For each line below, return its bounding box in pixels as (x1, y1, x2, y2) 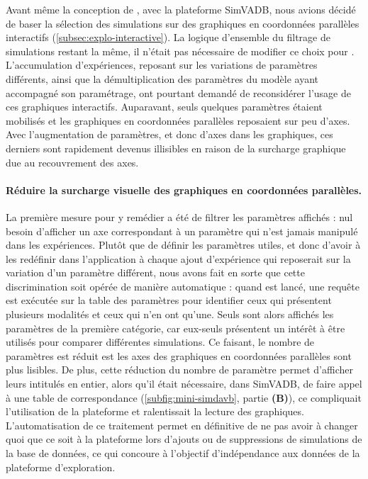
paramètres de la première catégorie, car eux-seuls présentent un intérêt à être (6, 320, 345, 335)
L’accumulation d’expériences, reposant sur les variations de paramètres (6, 57, 318, 72)
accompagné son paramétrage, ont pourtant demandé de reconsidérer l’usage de (6, 85, 351, 100)
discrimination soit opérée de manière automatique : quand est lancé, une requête (6, 278, 359, 293)
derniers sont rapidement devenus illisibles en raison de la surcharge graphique (6, 140, 346, 155)
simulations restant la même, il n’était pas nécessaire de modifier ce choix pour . (6, 43, 355, 58)
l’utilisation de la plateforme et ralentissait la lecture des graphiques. (6, 404, 304, 419)
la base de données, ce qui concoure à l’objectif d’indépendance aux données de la (6, 446, 360, 461)
